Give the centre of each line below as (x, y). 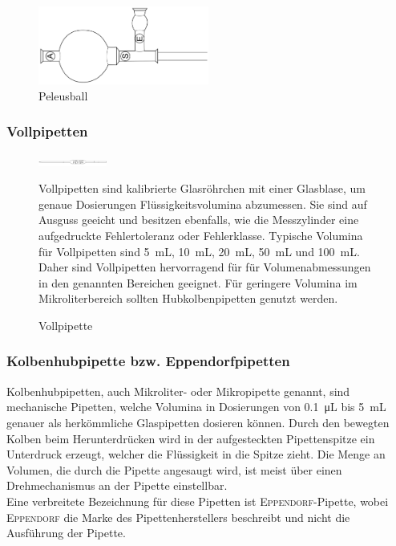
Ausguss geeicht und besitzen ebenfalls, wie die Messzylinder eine (199, 220)
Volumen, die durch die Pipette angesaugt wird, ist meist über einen (174, 469)
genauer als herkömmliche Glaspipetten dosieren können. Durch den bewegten (198, 422)
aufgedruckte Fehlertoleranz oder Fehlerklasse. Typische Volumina (201, 235)
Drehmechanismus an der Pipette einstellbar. (117, 485)
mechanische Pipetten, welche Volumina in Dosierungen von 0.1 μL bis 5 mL (196, 407)
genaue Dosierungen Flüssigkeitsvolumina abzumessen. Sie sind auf (203, 204)
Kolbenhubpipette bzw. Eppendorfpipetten (148, 361)
